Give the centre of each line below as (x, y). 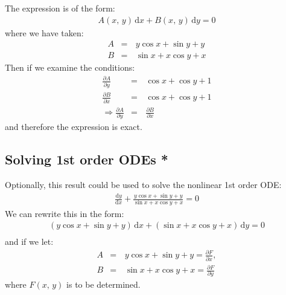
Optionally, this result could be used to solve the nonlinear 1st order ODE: (143, 185)
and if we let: (29, 242)
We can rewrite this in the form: (65, 213)
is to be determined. (103, 284)
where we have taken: (44, 32)
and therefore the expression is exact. (74, 127)
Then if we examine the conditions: (70, 67)
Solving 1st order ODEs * (87, 159)
